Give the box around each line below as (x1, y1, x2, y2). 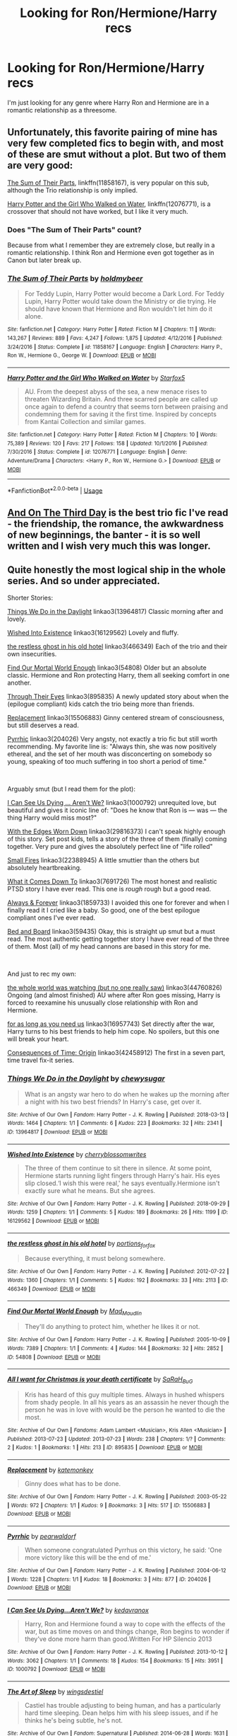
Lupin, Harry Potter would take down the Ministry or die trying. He (24, 297, 217, 306)
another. (7, 678, 32, 687)
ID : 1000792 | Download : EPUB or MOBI (7, 1666, 106, 1673)
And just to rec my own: (7, 970, 76, 978)
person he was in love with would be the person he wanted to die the (24, 1405, 226, 1414)
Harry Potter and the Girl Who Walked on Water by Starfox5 (7, 373, 186, 382)
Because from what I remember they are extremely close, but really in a (7, 241, 215, 249)
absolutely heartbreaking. (7, 864, 82, 872)
